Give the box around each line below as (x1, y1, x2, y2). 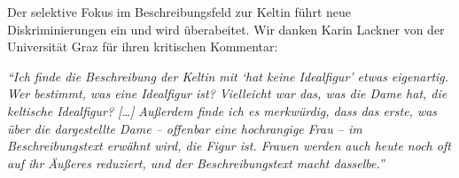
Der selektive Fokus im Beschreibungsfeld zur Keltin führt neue (7, 3, 351, 20)
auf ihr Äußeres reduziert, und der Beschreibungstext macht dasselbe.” (7, 153, 385, 172)
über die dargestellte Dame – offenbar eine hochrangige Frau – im (7, 119, 362, 137)
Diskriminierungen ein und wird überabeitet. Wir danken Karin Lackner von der (7, 19, 445, 38)
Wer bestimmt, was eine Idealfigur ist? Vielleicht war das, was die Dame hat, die (7, 84, 447, 103)
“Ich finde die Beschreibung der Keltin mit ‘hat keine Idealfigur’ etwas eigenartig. (7, 66, 449, 85)
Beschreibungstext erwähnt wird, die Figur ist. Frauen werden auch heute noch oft (7, 136, 451, 155)
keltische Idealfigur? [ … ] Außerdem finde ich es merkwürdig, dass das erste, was (7, 101, 438, 120)
